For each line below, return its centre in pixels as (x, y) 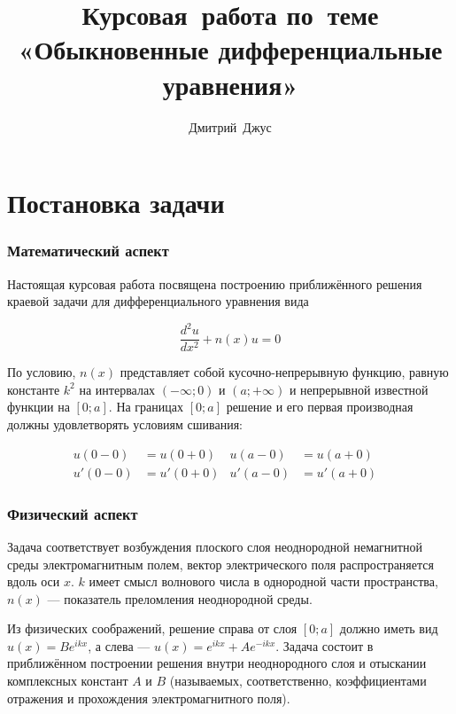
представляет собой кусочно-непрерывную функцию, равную (284, 372)
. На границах (146, 407)
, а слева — (119, 645)
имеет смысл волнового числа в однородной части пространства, (263, 581)
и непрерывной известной (359, 389)
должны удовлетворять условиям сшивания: (125, 424)
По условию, (42, 372)
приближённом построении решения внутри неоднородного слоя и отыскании (217, 663)
